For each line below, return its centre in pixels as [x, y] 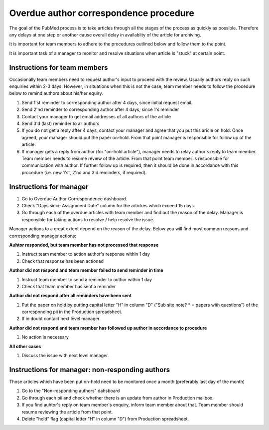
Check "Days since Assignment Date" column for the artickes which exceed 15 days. [108, 206]
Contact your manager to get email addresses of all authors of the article [96, 116]
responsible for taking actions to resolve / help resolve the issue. [88, 219]
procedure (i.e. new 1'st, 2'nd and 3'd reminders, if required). [84, 172]
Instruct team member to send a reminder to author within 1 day [87, 279]
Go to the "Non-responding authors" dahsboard [71, 391]
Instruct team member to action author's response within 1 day [86, 254]
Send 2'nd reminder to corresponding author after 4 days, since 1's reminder [100, 109]
